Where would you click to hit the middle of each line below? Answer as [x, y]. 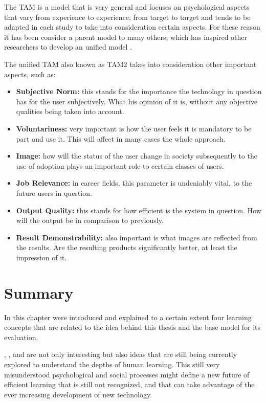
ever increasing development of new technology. [78, 394]
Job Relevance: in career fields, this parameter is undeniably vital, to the [134, 183]
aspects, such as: [30, 74]
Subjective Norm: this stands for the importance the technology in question [139, 91]
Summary [39, 292]
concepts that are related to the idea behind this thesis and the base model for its [132, 327]
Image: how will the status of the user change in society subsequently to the [137, 156]
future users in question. [54, 193]
